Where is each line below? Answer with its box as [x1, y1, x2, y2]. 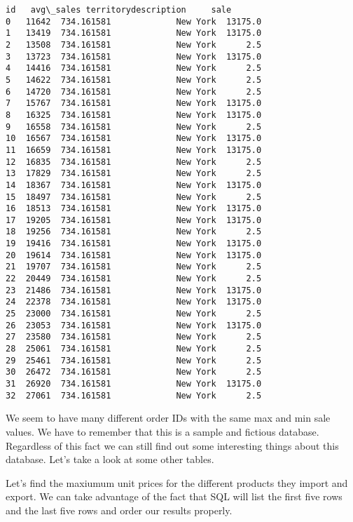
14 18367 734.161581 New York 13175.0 [6, 180, 262, 190]
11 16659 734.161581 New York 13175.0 [6, 145, 262, 155]
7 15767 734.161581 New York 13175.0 [6, 98, 262, 109]
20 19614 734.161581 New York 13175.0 [6, 250, 262, 260]
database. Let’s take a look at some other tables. [6, 452, 214, 467]
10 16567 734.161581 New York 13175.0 [6, 133, 262, 144]
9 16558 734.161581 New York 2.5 [6, 121, 262, 132]
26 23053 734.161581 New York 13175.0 [6, 320, 262, 330]
